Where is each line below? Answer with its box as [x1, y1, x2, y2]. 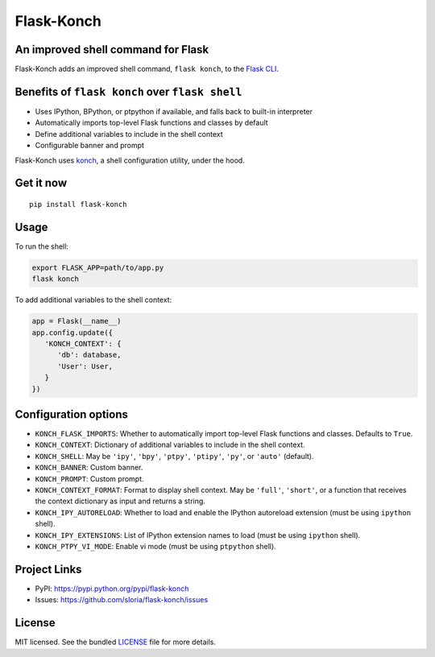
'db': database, [57, 350, 122, 360]
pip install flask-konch [29, 200, 127, 209]
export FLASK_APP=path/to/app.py [31, 262, 164, 272]
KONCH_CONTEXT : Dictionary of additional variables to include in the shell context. [35, 440, 305, 450]
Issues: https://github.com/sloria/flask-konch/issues [35, 595, 209, 605]
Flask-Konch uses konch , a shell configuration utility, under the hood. [14, 155, 245, 165]
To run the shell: [14, 242, 68, 251]
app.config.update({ [31, 328, 113, 337]
